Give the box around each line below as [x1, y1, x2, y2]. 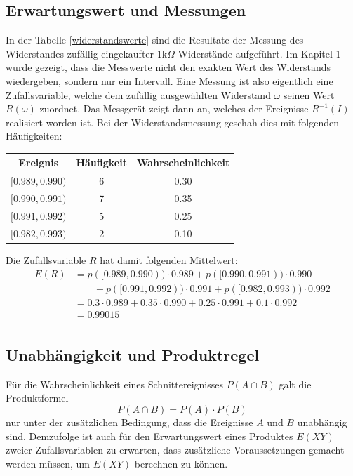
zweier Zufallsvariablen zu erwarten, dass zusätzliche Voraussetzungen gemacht [6, 442, 345, 457]
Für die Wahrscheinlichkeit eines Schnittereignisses [6, 376, 223, 391]
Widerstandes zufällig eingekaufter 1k [6, 46, 168, 60]
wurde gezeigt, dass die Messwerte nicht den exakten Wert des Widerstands [6, 60, 331, 74]
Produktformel [6, 390, 69, 405]
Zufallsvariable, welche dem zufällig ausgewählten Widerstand [6, 87, 271, 102]
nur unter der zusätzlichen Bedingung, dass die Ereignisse [6, 415, 253, 430]
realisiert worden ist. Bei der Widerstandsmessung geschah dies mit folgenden [6, 114, 340, 129]
